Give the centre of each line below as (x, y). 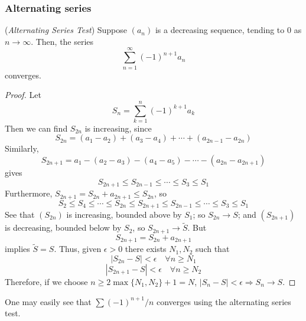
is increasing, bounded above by (124, 214)
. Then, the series (62, 41)
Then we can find (36, 128)
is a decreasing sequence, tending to (220, 30)
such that (213, 249)
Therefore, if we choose (46, 281)
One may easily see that (48, 301)
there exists (146, 249)
